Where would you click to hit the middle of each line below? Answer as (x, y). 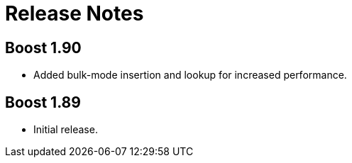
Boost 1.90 (43, 47)
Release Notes (75, 13)
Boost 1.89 (43, 102)
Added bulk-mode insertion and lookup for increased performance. (190, 75)
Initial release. (66, 130)
